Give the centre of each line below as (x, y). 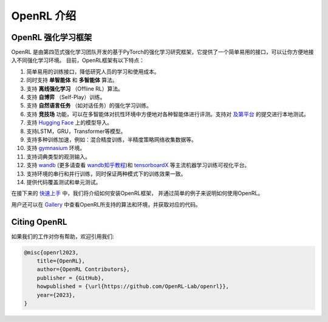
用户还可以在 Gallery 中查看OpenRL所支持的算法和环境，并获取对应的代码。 (106, 204)
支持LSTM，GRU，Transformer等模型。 (76, 131)
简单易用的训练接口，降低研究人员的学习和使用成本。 (93, 71)
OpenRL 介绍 (44, 16)
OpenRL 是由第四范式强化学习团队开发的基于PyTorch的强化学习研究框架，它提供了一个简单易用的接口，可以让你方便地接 (162, 52)
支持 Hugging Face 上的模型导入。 (69, 123)
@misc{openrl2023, (51, 252)
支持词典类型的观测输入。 (58, 156)
